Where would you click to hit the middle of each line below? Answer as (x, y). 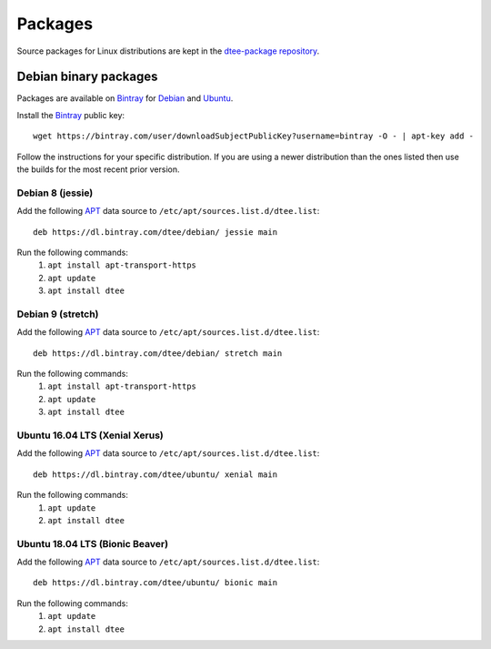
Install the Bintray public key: (71, 115)
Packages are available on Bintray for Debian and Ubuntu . (125, 98)
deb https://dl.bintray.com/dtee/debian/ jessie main (155, 232)
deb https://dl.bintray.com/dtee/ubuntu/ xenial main (155, 474)
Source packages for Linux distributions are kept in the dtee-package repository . (168, 51)
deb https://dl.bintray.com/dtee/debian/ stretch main (158, 353)
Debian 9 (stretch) (58, 314)
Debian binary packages (87, 77)
